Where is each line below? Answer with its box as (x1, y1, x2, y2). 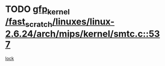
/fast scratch (5, 16, 53, 29)
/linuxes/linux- (52, 16, 115, 27)
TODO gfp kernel (5, 3, 70, 16)
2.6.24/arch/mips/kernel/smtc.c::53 (5, 28, 160, 39)
